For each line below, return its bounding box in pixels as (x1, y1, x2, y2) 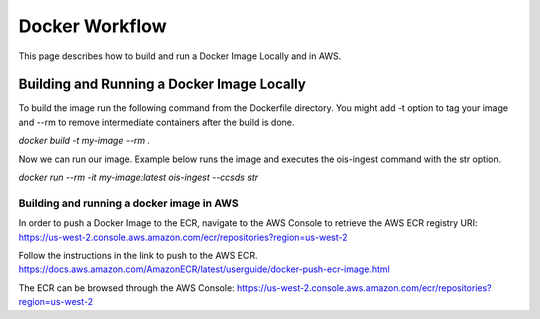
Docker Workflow (18, 15, 167, 37)
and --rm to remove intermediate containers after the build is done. (18, 116, 295, 128)
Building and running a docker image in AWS (18, 196, 239, 210)
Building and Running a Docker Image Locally (18, 76, 307, 93)
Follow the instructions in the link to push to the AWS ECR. (18, 249, 258, 261)
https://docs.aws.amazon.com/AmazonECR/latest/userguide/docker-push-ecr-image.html (18, 263, 390, 275)
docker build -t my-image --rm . (18, 135, 151, 147)
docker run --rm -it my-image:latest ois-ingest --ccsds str (18, 171, 259, 184)
